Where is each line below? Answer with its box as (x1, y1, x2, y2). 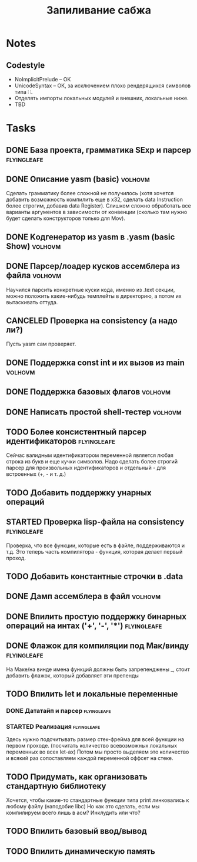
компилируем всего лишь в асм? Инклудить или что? (6, 809, 141, 816)
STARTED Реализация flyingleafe (6, 722, 101, 731)
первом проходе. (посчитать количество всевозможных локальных (6, 742, 178, 749)
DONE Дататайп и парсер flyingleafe (6, 706, 111, 715)
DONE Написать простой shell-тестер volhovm (6, 407, 182, 417)
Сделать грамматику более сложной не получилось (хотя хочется (6, 190, 174, 197)
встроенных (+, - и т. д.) (6, 471, 66, 478)
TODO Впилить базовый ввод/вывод (6, 826, 147, 836)
